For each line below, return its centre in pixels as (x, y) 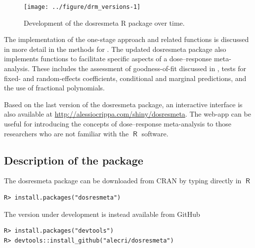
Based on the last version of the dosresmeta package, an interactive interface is (123, 104)
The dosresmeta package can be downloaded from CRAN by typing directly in (123, 181)
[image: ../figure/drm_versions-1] (82, 7)
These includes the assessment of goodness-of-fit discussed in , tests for (139, 68)
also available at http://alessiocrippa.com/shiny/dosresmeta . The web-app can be (127, 114)
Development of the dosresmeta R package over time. (104, 22)
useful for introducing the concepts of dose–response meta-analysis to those (118, 124)
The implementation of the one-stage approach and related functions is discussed (127, 39)
